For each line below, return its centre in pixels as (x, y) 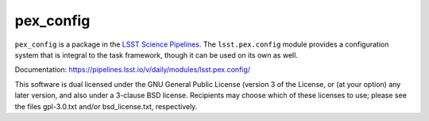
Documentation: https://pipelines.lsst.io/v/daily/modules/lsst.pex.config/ (132, 70)
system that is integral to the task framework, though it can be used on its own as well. (156, 55)
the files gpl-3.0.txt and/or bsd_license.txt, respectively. (106, 106)
